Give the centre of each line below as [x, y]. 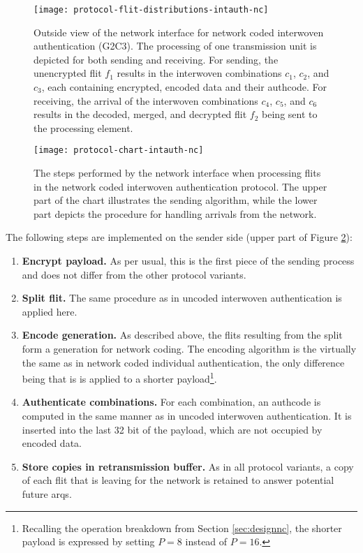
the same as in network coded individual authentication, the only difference [183, 362]
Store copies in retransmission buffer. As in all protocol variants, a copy [188, 466]
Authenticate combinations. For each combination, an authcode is [171, 402]
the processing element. [83, 127]
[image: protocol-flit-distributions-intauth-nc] [151, 10]
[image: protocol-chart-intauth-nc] [119, 150]
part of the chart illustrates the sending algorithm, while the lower [176, 200]
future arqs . [47, 494]
